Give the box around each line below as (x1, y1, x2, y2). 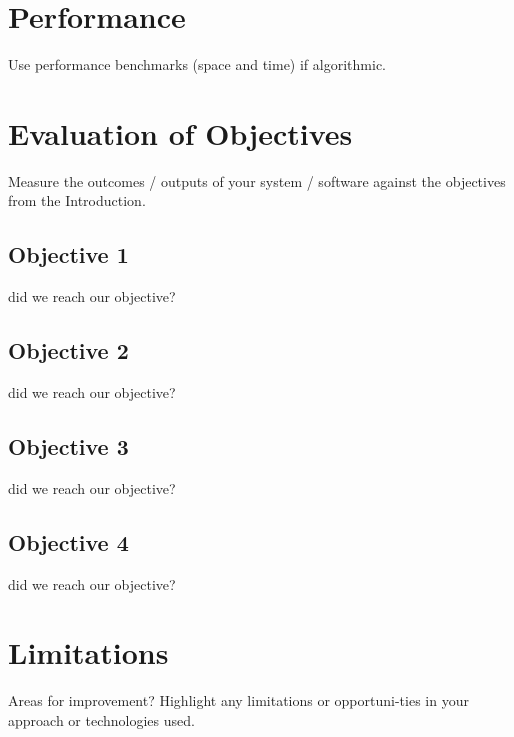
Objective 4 (8, 526, 129, 557)
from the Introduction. (8, 190, 146, 211)
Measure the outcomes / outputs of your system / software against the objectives (8, 170, 506, 191)
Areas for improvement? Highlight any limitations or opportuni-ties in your (8, 690, 469, 711)
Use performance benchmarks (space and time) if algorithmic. (8, 54, 386, 75)
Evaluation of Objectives (8, 112, 353, 153)
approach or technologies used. (8, 709, 195, 730)
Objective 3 (8, 431, 129, 462)
